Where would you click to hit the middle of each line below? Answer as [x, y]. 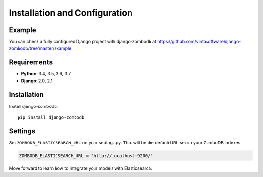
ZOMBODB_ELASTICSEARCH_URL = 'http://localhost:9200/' [86, 155]
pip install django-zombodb [51, 117]
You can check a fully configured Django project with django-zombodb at [83, 42]
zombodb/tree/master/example [40, 48]
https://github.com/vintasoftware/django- [199, 42]
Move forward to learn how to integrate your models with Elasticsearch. [81, 168]
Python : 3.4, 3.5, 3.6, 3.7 [46, 74]
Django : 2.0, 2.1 [37, 81]
